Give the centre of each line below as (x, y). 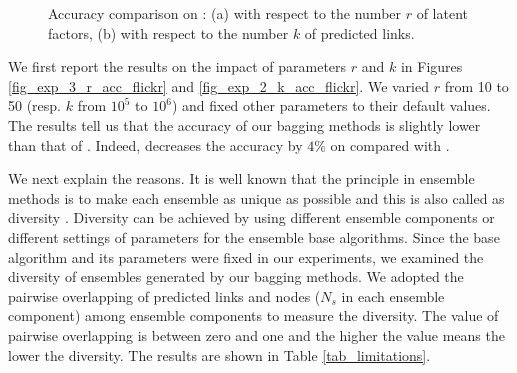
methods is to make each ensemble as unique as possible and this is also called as (256, 197)
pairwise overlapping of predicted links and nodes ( (164, 295)
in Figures (431, 66)
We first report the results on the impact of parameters (177, 66)
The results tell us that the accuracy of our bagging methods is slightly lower (244, 124)
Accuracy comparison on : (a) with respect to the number (225, 13)
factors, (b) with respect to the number (168, 32)
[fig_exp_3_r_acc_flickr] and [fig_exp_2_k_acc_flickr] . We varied (218, 85)
